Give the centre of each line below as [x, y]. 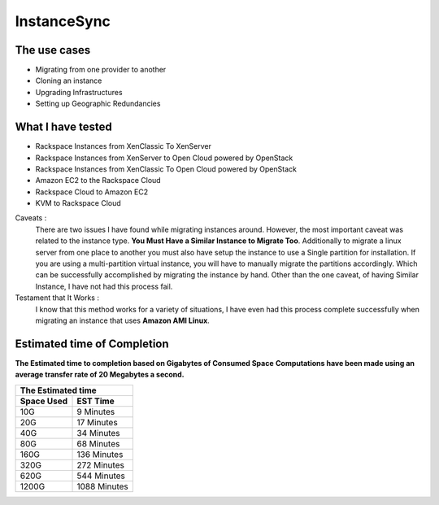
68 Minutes [98, 443]
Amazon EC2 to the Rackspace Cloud [98, 181]
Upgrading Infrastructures [79, 92]
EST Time [96, 401]
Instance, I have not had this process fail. [104, 286]
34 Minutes [99, 433]
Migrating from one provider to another [101, 70]
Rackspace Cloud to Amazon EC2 [92, 192]
